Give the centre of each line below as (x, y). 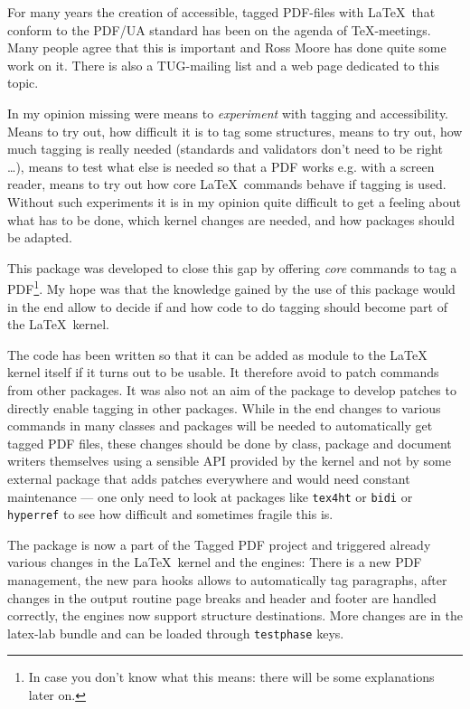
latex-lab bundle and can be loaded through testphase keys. (176, 633)
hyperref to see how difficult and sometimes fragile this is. (170, 514)
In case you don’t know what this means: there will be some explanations (231, 677)
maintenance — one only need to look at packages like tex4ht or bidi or (210, 496)
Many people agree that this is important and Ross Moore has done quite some (227, 47)
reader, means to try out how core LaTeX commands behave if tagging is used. (227, 184)
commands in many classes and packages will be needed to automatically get (220, 425)
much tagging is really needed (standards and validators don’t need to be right (225, 149)
